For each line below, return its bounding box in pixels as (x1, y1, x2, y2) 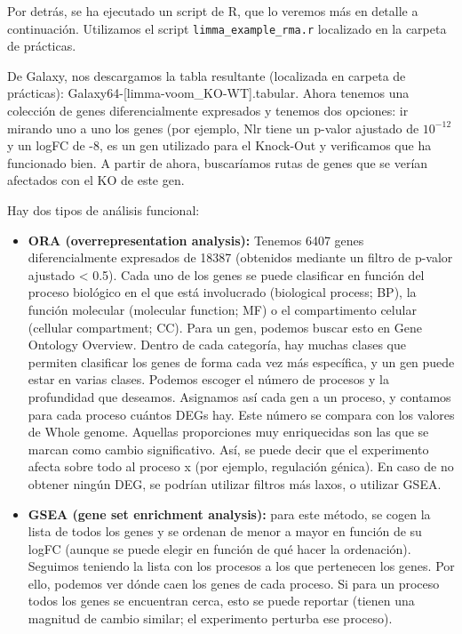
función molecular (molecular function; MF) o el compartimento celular (28, 300, 417, 318)
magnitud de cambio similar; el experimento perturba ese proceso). (28, 609, 393, 628)
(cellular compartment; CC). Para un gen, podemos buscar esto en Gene (28, 317, 423, 336)
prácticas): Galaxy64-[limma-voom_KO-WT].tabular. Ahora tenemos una (7, 84, 410, 102)
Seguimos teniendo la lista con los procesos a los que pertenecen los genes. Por (28, 557, 455, 575)
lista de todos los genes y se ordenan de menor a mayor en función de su (28, 522, 422, 541)
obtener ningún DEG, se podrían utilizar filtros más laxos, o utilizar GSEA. (28, 474, 442, 493)
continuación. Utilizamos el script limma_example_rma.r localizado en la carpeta (7, 19, 447, 37)
